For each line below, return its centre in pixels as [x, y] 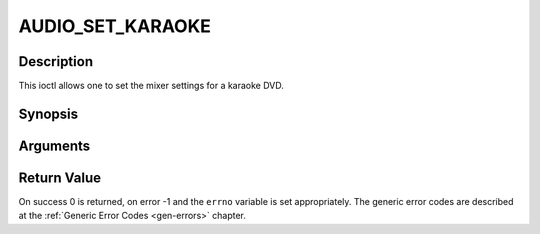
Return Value [60, 177]
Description [56, 61]
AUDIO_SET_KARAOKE [115, 26]
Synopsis [48, 113]
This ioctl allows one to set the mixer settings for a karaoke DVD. [151, 86]
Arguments [54, 145]
